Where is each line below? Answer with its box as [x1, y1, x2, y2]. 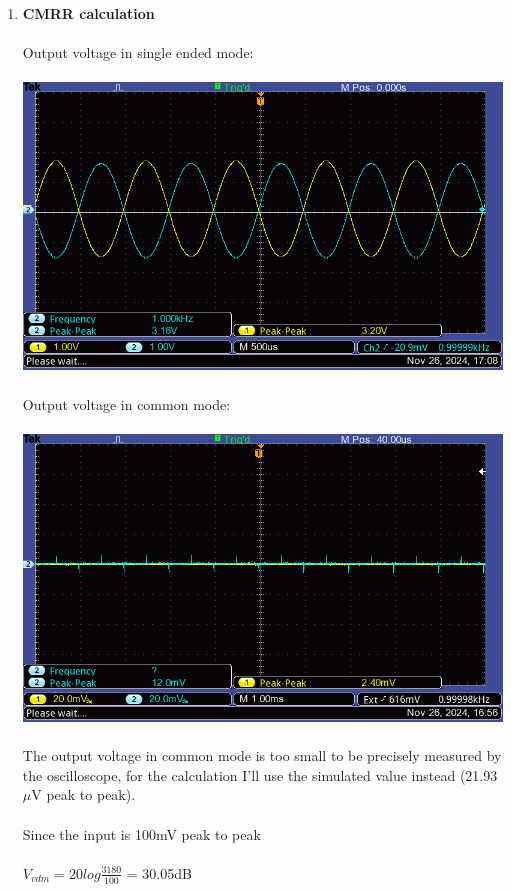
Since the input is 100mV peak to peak [22, 823, 261, 844]
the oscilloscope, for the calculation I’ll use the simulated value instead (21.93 [22, 764, 498, 785]
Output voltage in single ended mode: [22, 42, 254, 63]
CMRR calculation [22, 3, 155, 23]
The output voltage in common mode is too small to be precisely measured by [22, 745, 502, 766]
